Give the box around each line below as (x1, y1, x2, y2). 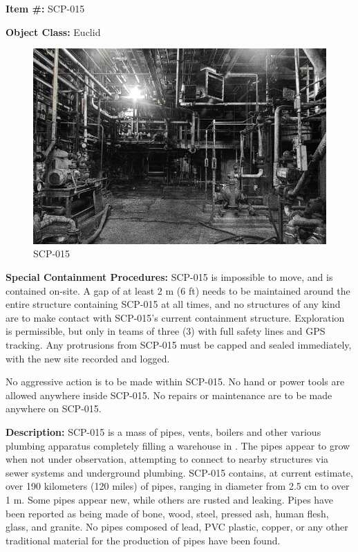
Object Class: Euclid (6, 24, 101, 39)
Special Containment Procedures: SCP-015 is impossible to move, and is (6, 270, 333, 284)
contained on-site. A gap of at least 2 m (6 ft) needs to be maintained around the (6, 283, 350, 297)
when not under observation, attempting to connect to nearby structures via (6, 452, 329, 466)
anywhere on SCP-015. (6, 401, 102, 416)
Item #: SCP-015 (6, 1, 85, 15)
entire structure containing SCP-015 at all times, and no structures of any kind (6, 297, 341, 311)
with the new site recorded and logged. (6, 351, 170, 365)
